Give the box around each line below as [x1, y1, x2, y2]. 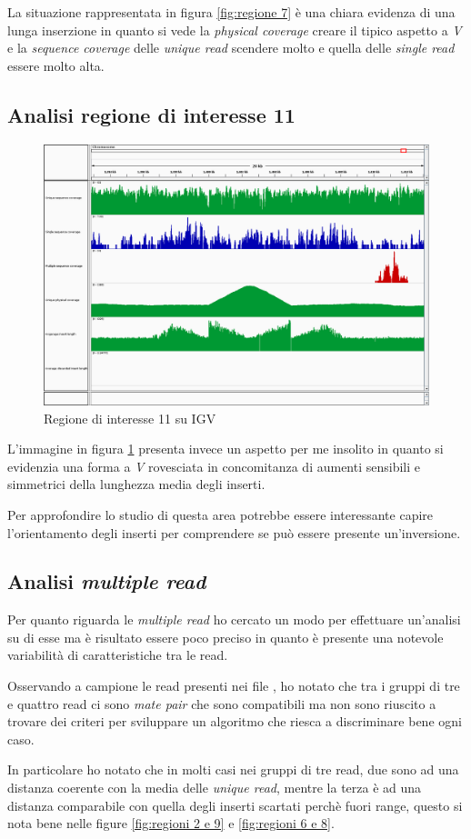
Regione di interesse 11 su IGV [44, 408, 216, 427]
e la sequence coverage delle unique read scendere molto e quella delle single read [7, 38, 455, 57]
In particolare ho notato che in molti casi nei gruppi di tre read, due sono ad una [7, 760, 459, 779]
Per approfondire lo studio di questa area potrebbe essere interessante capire [7, 504, 434, 524]
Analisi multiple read [7, 567, 206, 595]
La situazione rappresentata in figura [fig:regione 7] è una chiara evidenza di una [7, 3, 456, 21]
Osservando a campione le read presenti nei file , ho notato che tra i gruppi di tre [7, 676, 460, 695]
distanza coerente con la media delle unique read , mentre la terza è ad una [7, 778, 422, 797]
